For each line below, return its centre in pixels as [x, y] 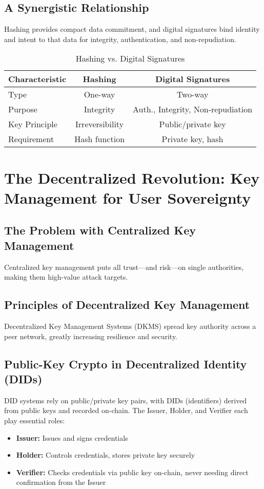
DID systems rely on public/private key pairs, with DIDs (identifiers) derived [126, 400]
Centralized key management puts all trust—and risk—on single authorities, [124, 267]
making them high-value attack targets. [66, 277]
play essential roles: [35, 420]
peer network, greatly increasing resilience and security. [91, 336]
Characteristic [37, 79]
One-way [99, 94]
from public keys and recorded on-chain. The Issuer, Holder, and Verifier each [126, 410]
